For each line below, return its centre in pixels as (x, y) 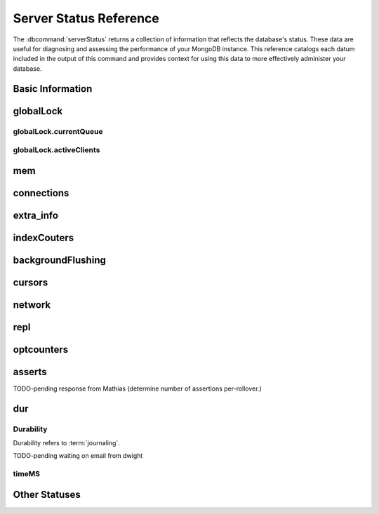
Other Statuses (47, 494)
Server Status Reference (86, 18)
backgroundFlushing (60, 260)
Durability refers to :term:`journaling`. (67, 443)
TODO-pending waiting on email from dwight (78, 456)
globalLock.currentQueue (58, 131)
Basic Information (53, 89)
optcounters (41, 350)
